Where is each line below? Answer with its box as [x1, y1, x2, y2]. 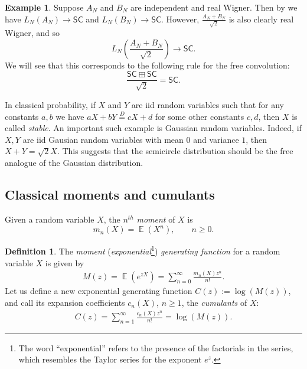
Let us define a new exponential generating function [5, 285, 192, 297]
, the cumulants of [181, 296, 247, 309]
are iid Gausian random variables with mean [22, 133, 184, 145]
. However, [161, 12, 200, 25]
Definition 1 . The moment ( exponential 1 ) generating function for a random [5, 243, 280, 257]
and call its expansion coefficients [5, 296, 125, 309]
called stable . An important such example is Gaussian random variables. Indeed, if [5, 122, 302, 134]
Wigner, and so [5, 27, 60, 39]
